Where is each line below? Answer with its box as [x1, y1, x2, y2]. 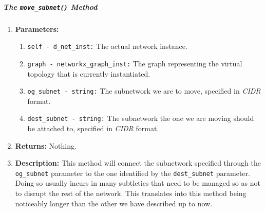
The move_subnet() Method [3, 1, 98, 12]
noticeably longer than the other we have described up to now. [15, 198, 213, 208]
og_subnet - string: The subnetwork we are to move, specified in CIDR [27, 85, 261, 96]
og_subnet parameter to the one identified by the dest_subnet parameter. [15, 167, 250, 178]
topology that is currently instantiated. [27, 68, 150, 79]
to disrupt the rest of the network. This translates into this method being [15, 188, 247, 199]
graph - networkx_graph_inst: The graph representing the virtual [27, 58, 242, 68]
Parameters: [15, 23, 59, 34]
